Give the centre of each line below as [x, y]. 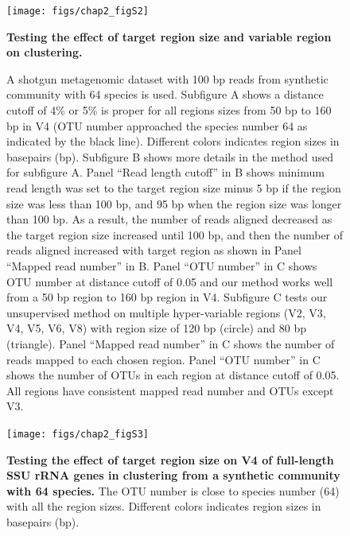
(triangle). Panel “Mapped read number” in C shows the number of [171, 343]
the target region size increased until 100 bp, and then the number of [175, 234]
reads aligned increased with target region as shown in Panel [154, 250]
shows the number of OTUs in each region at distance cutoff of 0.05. [173, 375]
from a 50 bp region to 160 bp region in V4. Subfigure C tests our [167, 297]
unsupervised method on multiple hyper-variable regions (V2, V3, [166, 312]
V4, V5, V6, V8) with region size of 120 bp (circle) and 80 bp [156, 328]
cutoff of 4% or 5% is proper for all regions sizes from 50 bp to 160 [169, 110]
